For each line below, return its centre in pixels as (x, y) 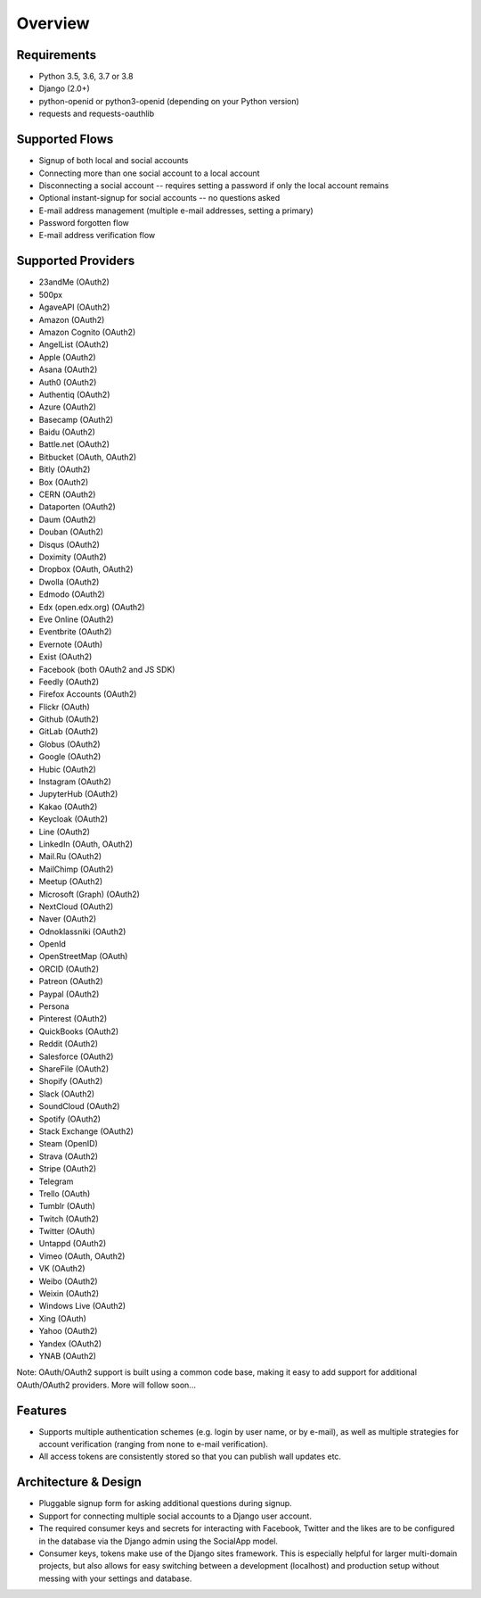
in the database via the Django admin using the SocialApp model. (158, 1541)
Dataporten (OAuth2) (77, 507)
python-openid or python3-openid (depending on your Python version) (169, 101)
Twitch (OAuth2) (69, 1219)
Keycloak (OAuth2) (73, 819)
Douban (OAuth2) (71, 532)
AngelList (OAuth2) (74, 344)
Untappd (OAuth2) (73, 1244)
